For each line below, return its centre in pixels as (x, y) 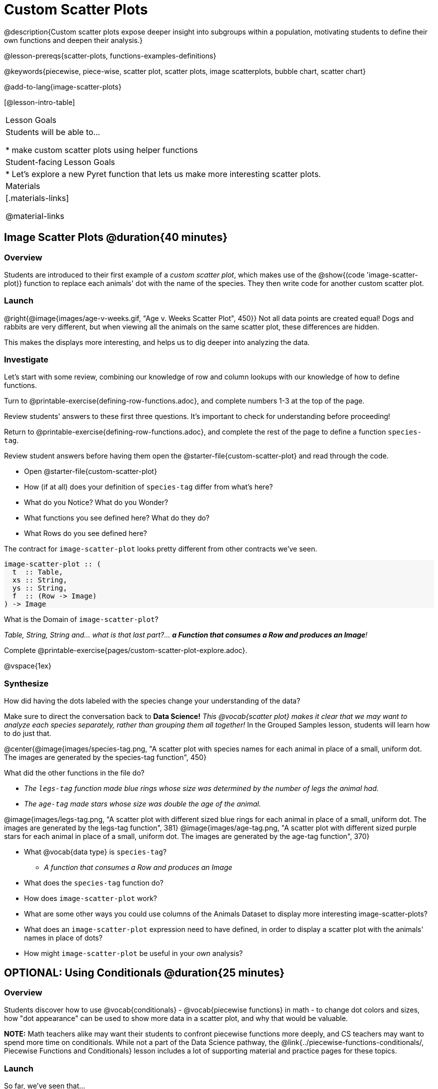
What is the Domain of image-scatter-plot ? (81, 619)
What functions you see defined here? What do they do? (117, 518)
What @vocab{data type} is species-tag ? (95, 852)
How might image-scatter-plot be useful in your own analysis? (133, 953)
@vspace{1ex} (28, 666)
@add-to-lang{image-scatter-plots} (63, 86)
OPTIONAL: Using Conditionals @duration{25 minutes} (144, 972)
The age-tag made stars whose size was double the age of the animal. (142, 804)
